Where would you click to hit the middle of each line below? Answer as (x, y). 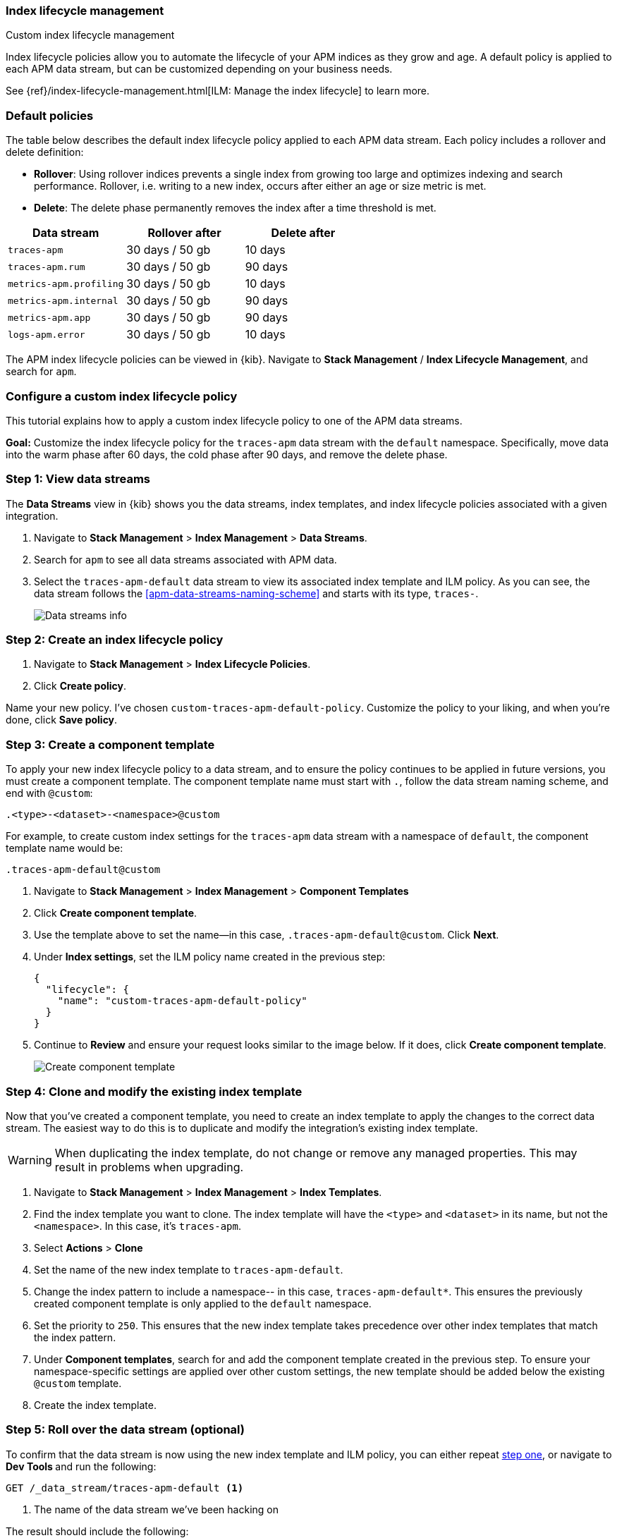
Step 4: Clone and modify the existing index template (154, 1091)
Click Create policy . (80, 686)
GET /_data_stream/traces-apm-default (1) (125, 1488)
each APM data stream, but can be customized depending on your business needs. (199, 69)
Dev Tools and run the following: (81, 1466)
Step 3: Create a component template (110, 744)
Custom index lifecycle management (90, 35)
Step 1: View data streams (78, 479)
